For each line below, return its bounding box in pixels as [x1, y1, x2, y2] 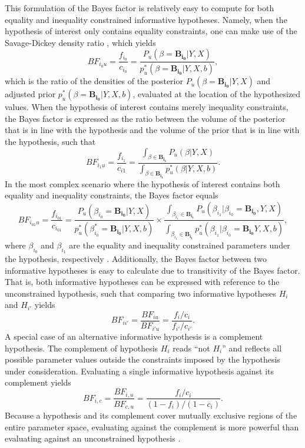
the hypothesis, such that [5, 135, 96, 148]
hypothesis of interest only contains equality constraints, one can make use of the [5, 25, 297, 37]
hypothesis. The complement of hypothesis [5, 341, 158, 354]
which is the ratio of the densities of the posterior [5, 75, 183, 87]
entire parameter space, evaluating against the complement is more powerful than [5, 420, 299, 433]
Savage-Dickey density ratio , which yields [5, 36, 156, 48]
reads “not [173, 341, 210, 354]
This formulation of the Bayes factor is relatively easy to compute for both [5, 2, 274, 14]
